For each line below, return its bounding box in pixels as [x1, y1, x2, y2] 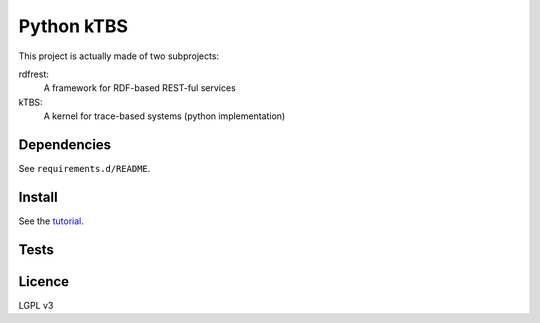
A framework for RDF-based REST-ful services [43, 82, 237, 94]
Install [18, 188, 59, 205]
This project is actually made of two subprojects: [18, 50, 220, 62]
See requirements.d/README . [18, 163, 151, 175]
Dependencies [18, 136, 112, 153]
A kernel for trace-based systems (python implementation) [43, 110, 286, 122]
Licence [18, 273, 70, 290]
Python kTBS [18, 15, 129, 37]
